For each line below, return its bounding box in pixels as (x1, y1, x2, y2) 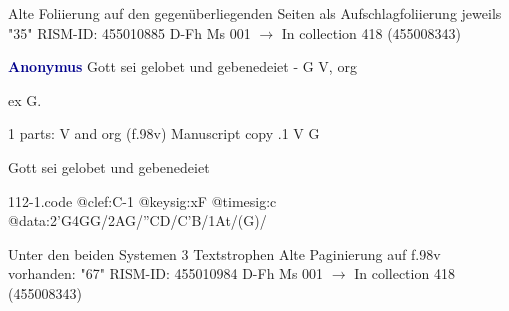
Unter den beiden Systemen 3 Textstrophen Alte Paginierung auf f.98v (8, 243, 441, 264)
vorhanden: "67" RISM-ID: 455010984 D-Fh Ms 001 (8, 263, 324, 284)
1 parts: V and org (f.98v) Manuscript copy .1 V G (8, 123, 320, 144)
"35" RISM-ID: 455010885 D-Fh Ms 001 (8, 22, 251, 43)
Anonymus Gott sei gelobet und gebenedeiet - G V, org (8, 56, 357, 77)
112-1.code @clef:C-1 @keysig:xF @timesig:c (8, 190, 277, 211)
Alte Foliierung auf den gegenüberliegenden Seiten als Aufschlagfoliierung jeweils (8, 3, 502, 23)
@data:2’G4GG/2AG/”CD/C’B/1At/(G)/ (8, 210, 267, 231)
